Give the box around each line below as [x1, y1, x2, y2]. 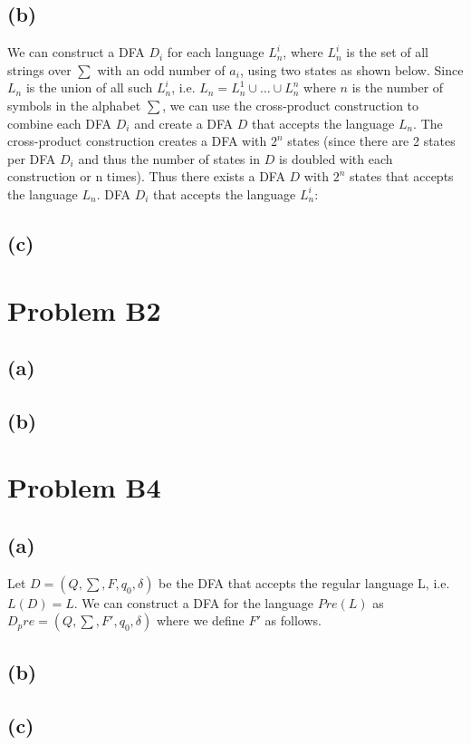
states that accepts [350, 167, 454, 186]
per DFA [7, 149, 56, 168]
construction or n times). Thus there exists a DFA [7, 167, 285, 186]
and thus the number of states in [78, 149, 260, 168]
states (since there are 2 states [287, 131, 456, 150]
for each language [167, 43, 264, 62]
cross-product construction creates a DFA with [7, 131, 267, 150]
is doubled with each [278, 149, 393, 168]
